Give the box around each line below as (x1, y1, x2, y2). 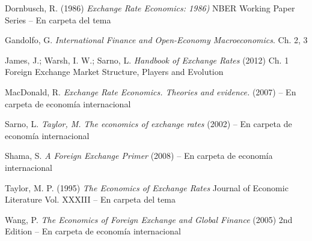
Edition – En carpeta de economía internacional (5, 225, 181, 237)
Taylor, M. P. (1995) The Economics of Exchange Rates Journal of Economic (5, 181, 289, 194)
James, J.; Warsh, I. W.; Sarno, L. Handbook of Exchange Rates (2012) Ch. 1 (5, 53, 289, 66)
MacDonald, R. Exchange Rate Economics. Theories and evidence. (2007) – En (5, 85, 296, 98)
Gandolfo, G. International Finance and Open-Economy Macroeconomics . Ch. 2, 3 (5, 34, 308, 46)
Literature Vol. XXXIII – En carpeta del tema (5, 193, 176, 206)
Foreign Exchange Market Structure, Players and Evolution (5, 65, 224, 78)
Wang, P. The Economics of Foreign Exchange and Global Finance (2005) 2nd (5, 213, 293, 225)
